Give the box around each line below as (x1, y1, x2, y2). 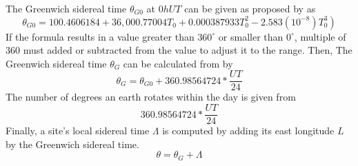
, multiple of (294, 29, 346, 43)
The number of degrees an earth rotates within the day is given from (6, 90, 296, 104)
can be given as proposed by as (184, 1, 316, 15)
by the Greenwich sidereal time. (6, 136, 139, 151)
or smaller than (218, 29, 284, 43)
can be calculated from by (123, 56, 233, 70)
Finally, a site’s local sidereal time (6, 123, 150, 138)
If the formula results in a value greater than (6, 29, 195, 43)
